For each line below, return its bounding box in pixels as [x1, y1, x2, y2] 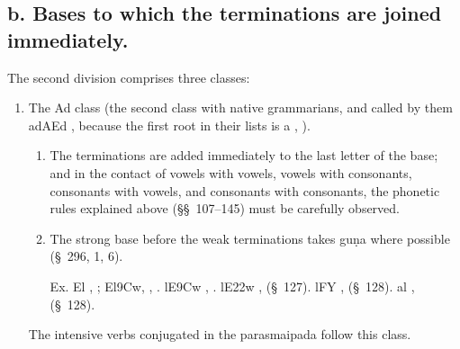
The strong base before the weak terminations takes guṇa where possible [50, 228, 450, 247]
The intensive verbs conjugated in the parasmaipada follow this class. [28, 325, 411, 344]
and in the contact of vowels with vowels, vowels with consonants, [50, 163, 412, 182]
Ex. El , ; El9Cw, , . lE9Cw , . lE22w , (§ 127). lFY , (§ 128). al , [50, 276, 415, 295]
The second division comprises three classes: [7, 67, 250, 86]
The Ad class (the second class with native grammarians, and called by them [28, 98, 453, 117]
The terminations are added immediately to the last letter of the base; [50, 146, 438, 165]
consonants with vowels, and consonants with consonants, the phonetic [50, 181, 440, 200]
